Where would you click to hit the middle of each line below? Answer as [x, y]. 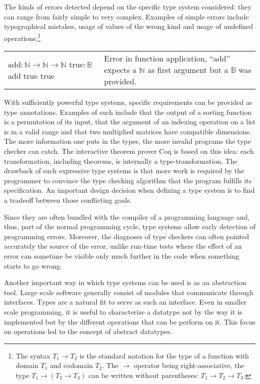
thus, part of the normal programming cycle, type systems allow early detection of [130, 226]
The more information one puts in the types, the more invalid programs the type [128, 141]
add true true [31, 75]
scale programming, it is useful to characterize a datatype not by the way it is [123, 311]
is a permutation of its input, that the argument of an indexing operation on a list [130, 122]
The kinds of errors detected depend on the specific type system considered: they [128, 6]
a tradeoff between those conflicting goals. [68, 199]
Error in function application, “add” [167, 58]
